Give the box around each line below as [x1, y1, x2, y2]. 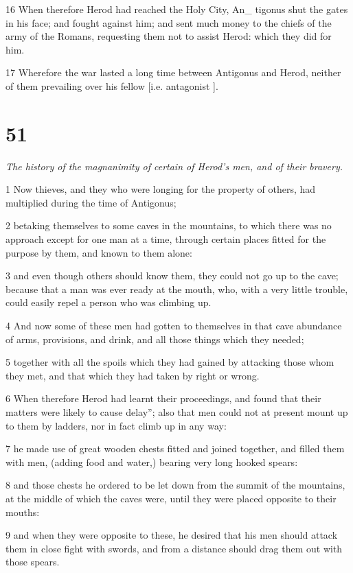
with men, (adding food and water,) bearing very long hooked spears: [5, 454, 298, 469]
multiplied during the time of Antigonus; [5, 195, 176, 209]
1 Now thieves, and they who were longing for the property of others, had [5, 182, 316, 196]
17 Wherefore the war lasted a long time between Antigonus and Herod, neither [5, 65, 341, 80]
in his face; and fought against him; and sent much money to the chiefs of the [5, 15, 332, 30]
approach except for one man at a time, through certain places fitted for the [5, 232, 326, 246]
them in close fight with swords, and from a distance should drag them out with [5, 541, 343, 555]
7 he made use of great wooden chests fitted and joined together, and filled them [5, 441, 345, 456]
